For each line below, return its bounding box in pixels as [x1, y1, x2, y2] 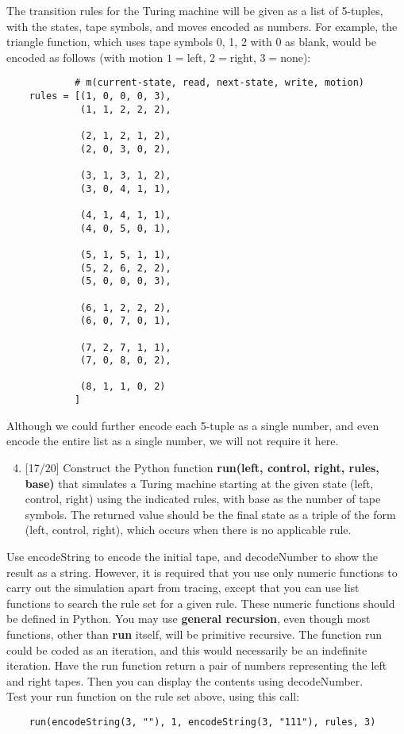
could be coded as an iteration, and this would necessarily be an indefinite [6, 641, 367, 658]
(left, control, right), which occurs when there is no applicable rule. [25, 521, 352, 538]
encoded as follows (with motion [6, 48, 164, 65]
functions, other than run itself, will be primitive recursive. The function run [6, 625, 383, 642]
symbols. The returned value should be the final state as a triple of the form [25, 505, 396, 522]
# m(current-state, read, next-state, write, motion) [74, 77, 365, 89]
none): [280, 48, 311, 65]
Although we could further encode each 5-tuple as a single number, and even [6, 417, 379, 433]
